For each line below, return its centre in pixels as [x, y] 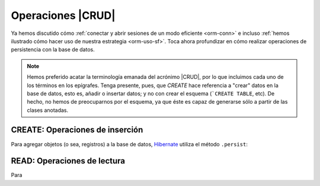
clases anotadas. [48, 110]
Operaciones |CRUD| [63, 15]
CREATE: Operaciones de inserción [77, 130]
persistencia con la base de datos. [53, 50]
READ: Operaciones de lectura [68, 161]
